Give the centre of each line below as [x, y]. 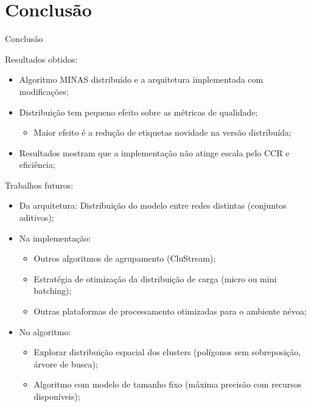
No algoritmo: [45, 331]
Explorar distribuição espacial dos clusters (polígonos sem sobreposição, [167, 352]
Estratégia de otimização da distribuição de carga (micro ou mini [155, 278]
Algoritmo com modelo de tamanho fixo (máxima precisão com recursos [168, 384]
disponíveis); [57, 396]
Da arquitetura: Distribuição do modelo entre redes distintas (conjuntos [153, 205]
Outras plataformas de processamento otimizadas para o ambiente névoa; [170, 311]
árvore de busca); [66, 364]
